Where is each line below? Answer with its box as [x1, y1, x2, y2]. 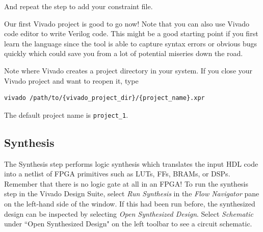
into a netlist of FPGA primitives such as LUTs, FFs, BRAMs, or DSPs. [4, 168, 230, 179]
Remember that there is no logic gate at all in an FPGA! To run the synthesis [4, 178, 249, 189]
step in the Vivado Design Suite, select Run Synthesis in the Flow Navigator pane [4, 188, 259, 199]
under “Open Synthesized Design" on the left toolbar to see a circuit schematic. [4, 218, 252, 229]
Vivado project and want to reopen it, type [4, 75, 139, 86]
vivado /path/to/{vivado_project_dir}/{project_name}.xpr [4, 94, 205, 102]
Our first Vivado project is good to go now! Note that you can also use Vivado [4, 18, 250, 29]
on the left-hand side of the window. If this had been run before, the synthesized [4, 198, 255, 209]
